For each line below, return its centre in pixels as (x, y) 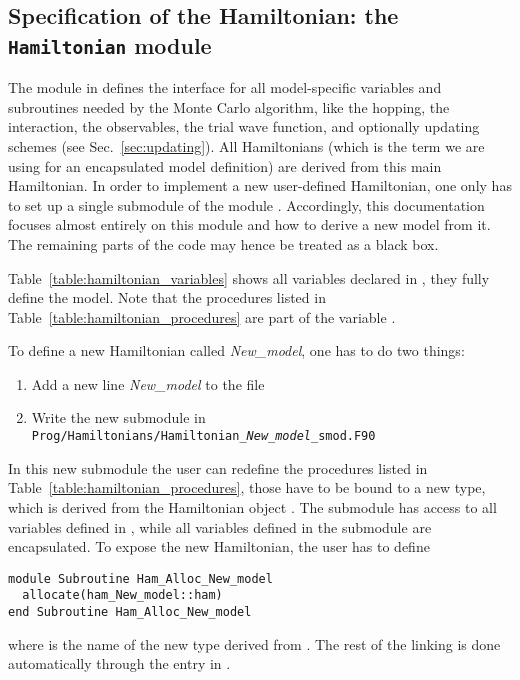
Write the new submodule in (118, 417)
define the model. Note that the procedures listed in (167, 297)
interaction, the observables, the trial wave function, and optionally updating (244, 126)
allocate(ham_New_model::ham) (122, 595)
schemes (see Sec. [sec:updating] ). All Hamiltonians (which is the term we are (246, 145)
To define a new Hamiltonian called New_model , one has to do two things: (236, 350)
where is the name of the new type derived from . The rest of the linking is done (254, 643)
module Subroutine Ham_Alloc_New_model (140, 578)
